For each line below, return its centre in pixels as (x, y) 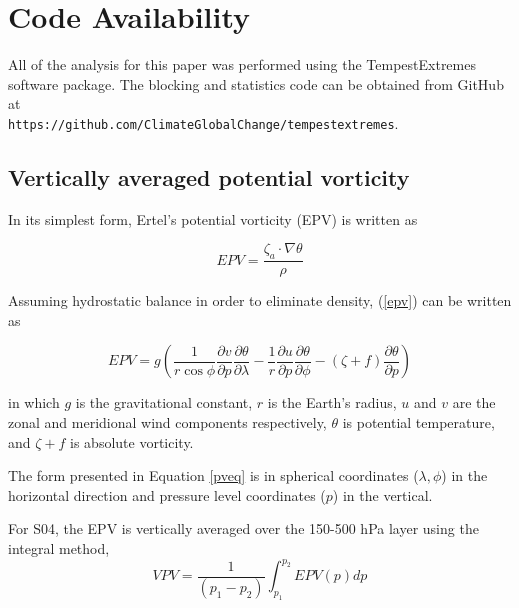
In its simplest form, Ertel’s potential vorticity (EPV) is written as (213, 218)
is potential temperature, (418, 421)
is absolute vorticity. (132, 441)
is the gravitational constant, (164, 402)
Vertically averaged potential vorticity (209, 176)
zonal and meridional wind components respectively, (167, 421)
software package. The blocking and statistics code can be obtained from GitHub (256, 83)
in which (34, 402)
